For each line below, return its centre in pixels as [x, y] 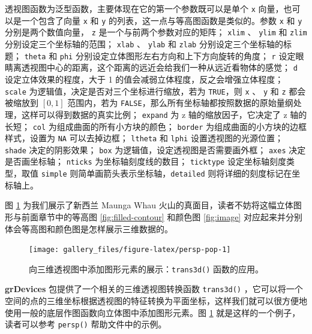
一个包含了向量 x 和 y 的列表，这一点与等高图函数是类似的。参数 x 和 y [162, 20]
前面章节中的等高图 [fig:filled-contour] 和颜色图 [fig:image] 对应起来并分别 [162, 216]
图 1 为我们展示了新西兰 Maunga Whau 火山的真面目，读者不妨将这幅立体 [149, 205]
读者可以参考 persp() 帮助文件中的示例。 [86, 324]
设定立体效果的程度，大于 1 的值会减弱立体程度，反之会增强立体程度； [144, 79]
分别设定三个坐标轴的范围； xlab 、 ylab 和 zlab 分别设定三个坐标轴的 [144, 43]
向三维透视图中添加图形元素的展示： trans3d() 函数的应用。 [146, 268]
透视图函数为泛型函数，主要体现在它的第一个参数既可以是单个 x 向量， [144, 8]
